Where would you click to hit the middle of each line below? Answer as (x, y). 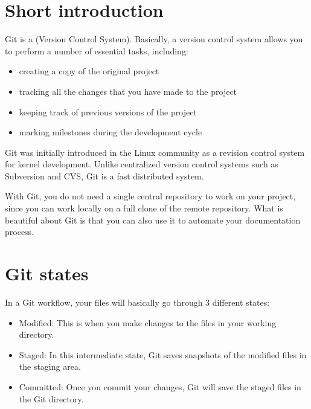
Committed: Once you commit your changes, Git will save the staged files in (160, 386)
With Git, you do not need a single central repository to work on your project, (150, 196)
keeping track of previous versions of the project (108, 111)
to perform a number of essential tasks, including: (97, 50)
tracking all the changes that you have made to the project (128, 91)
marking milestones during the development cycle (111, 132)
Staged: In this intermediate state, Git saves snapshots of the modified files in (163, 354)
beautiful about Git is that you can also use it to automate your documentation (153, 220)
